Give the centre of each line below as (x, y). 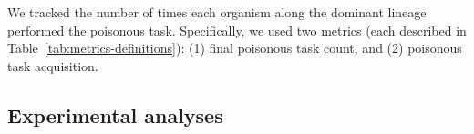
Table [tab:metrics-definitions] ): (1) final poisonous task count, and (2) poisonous (235, 48)
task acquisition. (53, 65)
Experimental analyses (115, 114)
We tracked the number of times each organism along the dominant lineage (217, 12)
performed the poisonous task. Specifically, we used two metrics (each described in (237, 30)
